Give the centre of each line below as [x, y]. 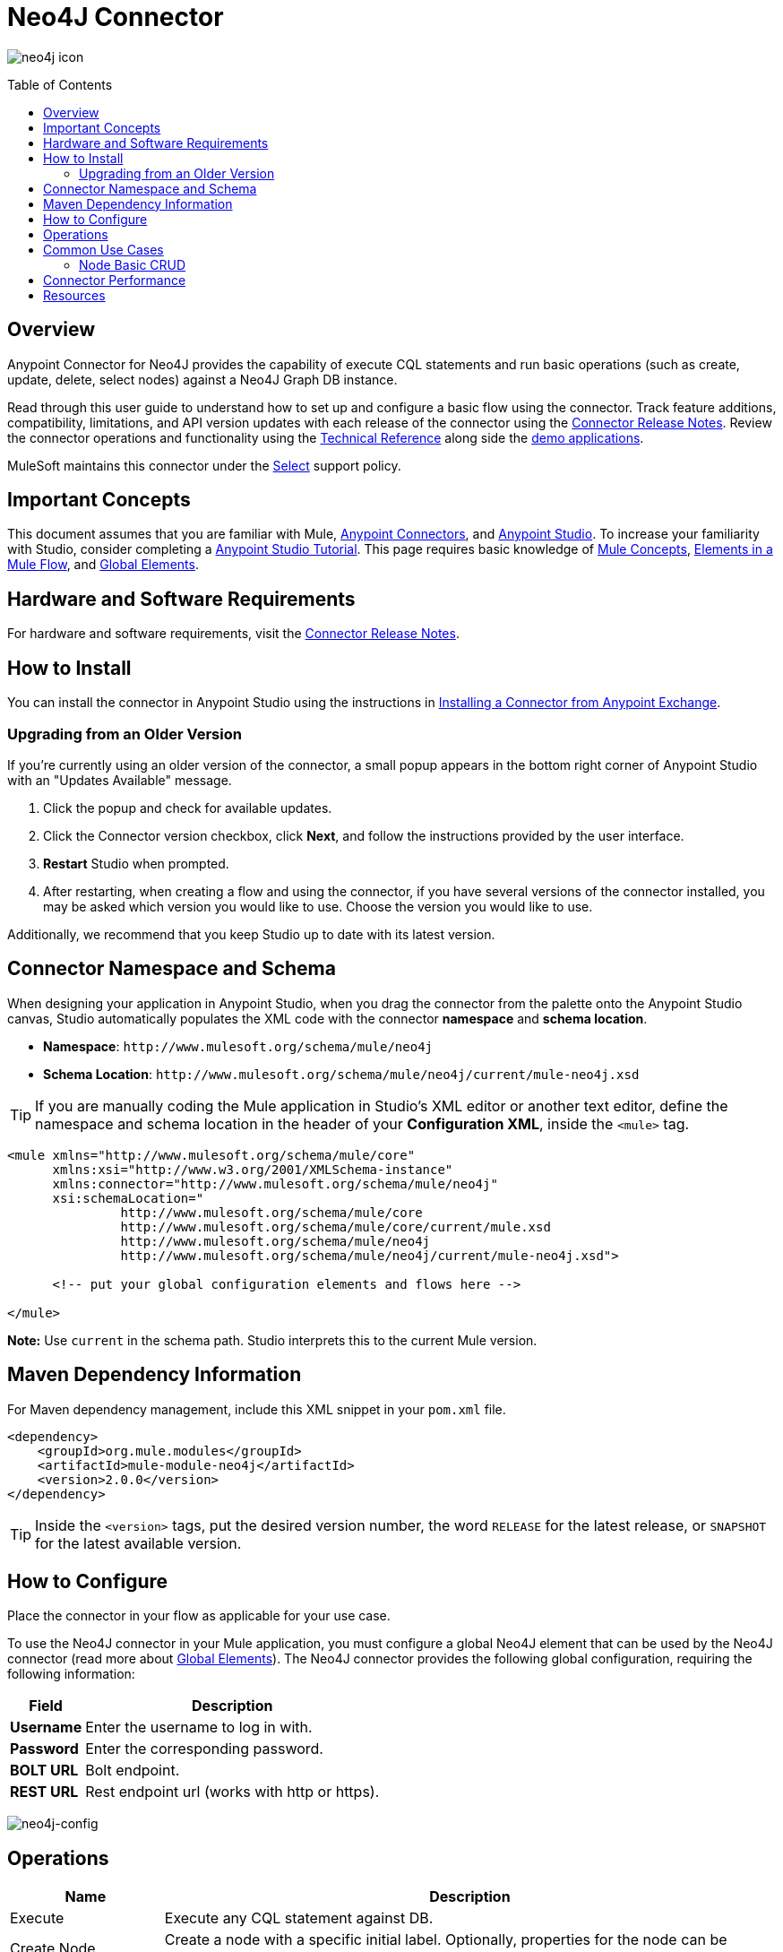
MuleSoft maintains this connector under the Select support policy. [204, 465]
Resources [74, 295]
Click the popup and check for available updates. [188, 808]
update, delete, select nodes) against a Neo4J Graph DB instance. [202, 379]
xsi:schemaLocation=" [128, 1198]
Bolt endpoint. [133, 1771]
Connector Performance [115, 280]
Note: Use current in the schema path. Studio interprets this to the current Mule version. [272, 1340]
